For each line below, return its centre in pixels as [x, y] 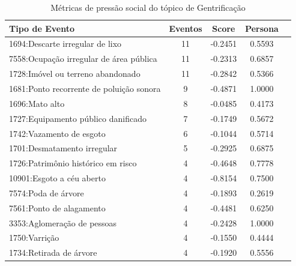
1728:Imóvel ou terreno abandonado [75, 74]
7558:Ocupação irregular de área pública [83, 59]
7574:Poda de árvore [47, 192]
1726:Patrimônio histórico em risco [73, 163]
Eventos [186, 28]
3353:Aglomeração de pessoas [63, 222]
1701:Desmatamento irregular [63, 148]
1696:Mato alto [37, 103]
